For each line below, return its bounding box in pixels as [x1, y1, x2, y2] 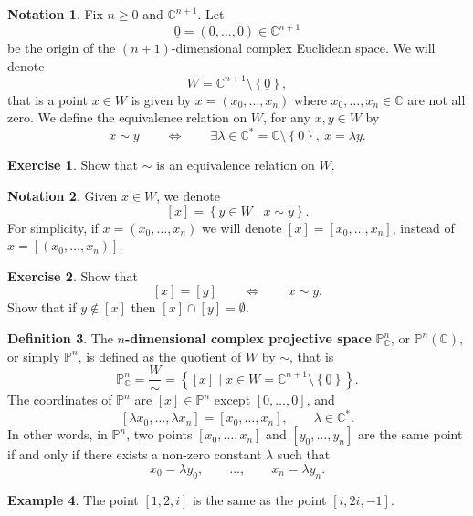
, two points [126, 425, 193, 444]
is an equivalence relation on [156, 155, 315, 174]
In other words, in [7, 425, 108, 444]
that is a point [7, 90, 88, 109]
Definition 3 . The [7, 329, 113, 348]
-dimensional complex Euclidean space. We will [171, 38, 436, 58]
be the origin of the [7, 38, 116, 58]
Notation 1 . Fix [7, 5, 103, 23]
